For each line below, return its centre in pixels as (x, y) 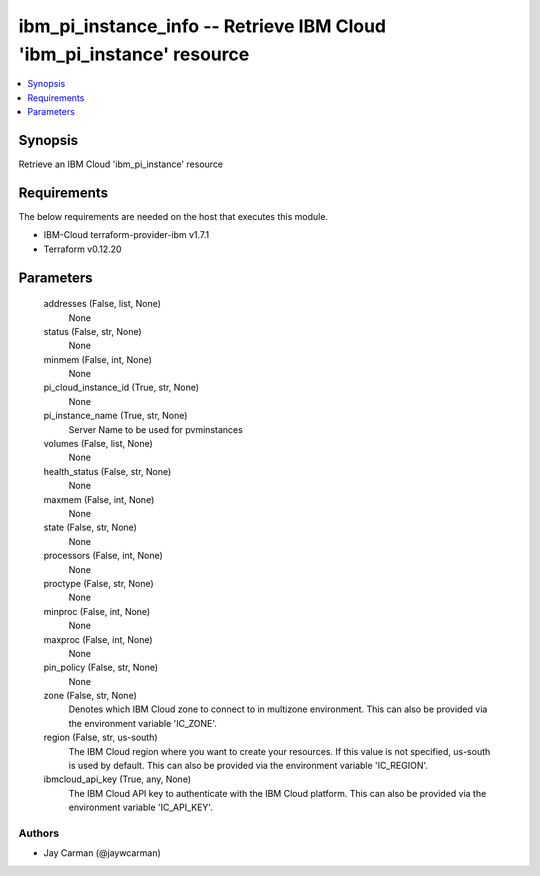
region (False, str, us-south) (101, 737)
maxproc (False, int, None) (98, 639)
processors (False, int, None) (103, 556)
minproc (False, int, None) (97, 611)
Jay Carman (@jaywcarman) (102, 853)
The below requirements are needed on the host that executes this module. (173, 216)
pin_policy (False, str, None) (101, 667)
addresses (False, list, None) (102, 304)
